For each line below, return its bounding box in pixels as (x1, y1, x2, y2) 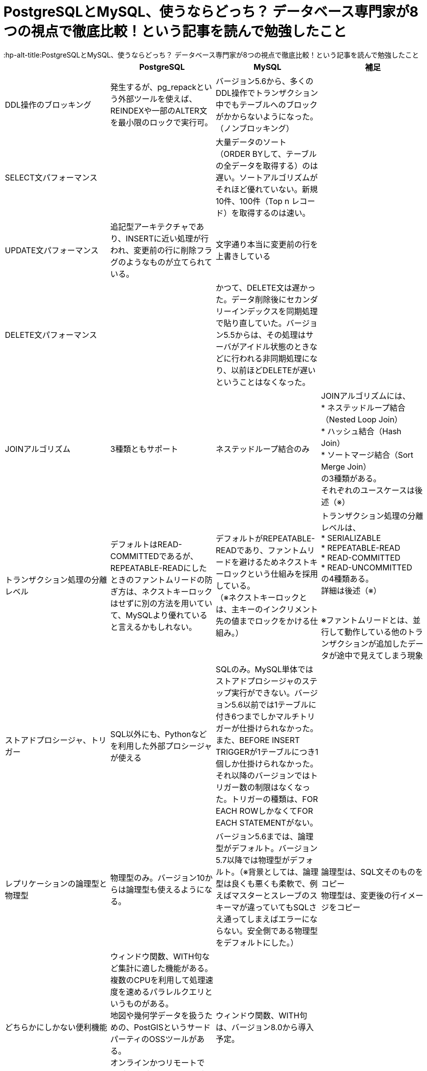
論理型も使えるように (126, 884, 205, 894)
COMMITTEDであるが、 (110, 551, 198, 561)
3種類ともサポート (110, 444, 178, 454)
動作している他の (344, 626, 407, 637)
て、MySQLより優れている (110, 610, 207, 620)
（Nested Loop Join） (321, 414, 402, 424)
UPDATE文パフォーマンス (5, 245, 99, 255)
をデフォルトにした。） (216, 937, 299, 948)
